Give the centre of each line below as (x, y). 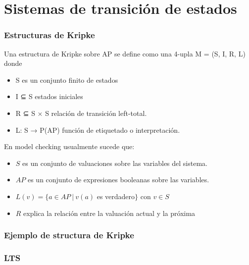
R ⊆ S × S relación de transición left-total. (81, 113)
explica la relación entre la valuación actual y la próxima (109, 213)
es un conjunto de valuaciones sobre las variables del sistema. (115, 163)
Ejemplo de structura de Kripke (69, 235)
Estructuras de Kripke (50, 35)
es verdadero (116, 196)
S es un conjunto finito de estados (67, 79)
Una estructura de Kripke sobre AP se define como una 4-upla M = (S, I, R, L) (125, 53)
